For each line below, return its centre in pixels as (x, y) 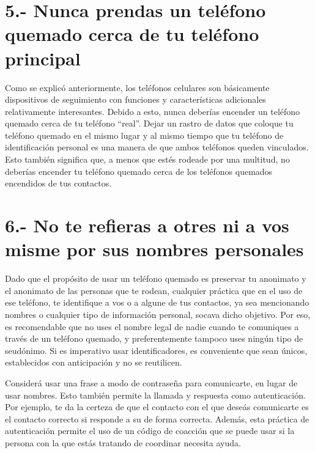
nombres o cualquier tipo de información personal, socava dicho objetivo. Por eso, (158, 314)
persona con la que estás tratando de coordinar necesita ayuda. (123, 442)
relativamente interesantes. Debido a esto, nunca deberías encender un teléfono (153, 111)
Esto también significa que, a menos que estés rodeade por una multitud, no (147, 159)
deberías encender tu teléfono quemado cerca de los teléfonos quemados (139, 171)
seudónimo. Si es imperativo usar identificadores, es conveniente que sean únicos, (156, 350)
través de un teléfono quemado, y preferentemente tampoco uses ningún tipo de (154, 338)
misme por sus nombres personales (154, 249)
